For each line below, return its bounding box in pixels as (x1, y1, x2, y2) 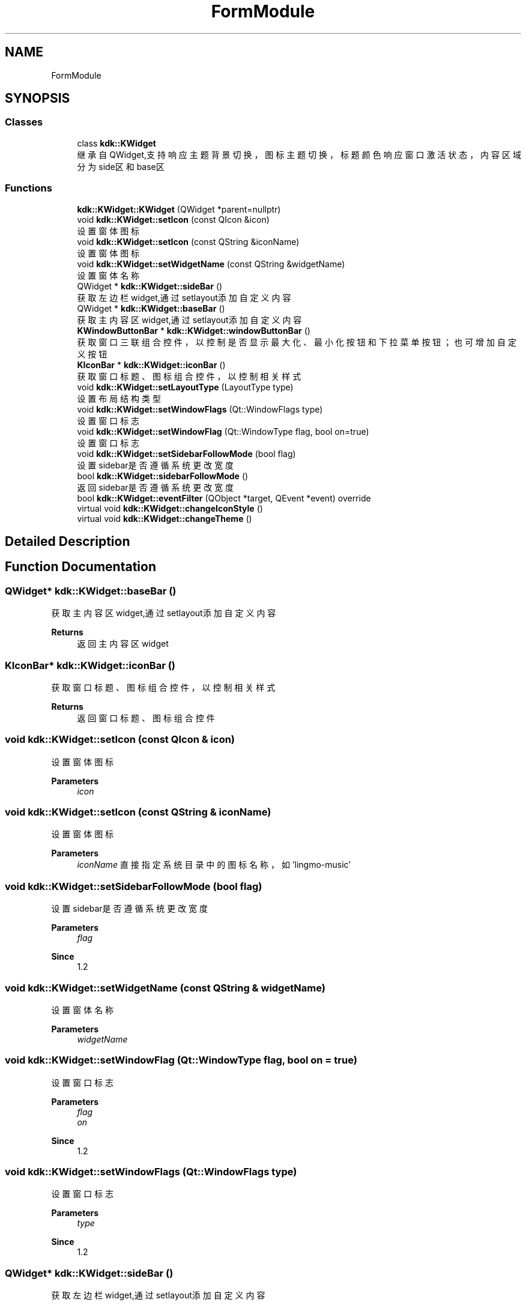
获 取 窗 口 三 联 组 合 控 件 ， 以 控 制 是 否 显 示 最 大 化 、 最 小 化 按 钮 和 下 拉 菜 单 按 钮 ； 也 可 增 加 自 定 (77, 336, 516, 347)
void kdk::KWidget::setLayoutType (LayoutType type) (77, 381, 294, 392)
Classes (5, 116, 43, 129)
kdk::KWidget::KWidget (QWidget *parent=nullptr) (77, 204, 281, 214)
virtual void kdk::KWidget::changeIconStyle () (77, 503, 263, 513)
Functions (5, 182, 52, 195)
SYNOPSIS (5, 91, 70, 106)
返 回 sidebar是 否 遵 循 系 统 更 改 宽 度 (77, 482, 234, 492)
